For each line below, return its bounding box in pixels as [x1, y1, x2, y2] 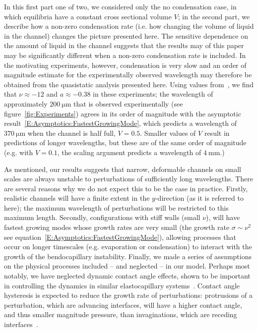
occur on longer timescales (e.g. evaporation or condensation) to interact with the [4, 241, 252, 252]
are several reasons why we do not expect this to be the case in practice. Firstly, [4, 183, 248, 193]
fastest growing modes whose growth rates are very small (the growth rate [4, 222, 230, 232]
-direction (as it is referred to [155, 193, 244, 203]
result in [204, 127, 230, 138]
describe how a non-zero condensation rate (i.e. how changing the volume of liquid [4, 21, 254, 31]
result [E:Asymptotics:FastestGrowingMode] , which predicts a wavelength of [4, 118, 237, 128]
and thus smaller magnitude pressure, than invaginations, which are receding [4, 309, 237, 320]
